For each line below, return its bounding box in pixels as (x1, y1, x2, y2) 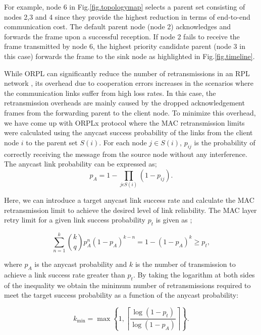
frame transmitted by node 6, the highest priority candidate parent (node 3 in (4, 41, 245, 51)
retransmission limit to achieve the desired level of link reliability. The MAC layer (4, 204, 257, 215)
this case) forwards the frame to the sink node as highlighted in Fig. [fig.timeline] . (4, 50, 255, 61)
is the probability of (194, 137, 255, 147)
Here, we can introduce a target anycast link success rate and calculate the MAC (4, 195, 254, 205)
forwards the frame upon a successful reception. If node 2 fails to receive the (4, 31, 240, 41)
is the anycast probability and (34, 259, 127, 269)
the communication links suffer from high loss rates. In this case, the (4, 87, 216, 98)
